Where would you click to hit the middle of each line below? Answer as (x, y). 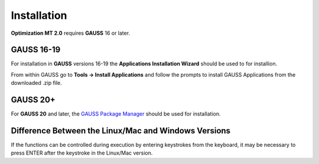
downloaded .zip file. (36, 83)
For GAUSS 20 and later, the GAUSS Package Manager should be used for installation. (116, 114)
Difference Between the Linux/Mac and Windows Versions (121, 131)
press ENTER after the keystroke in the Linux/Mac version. (82, 153)
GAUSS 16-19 (36, 50)
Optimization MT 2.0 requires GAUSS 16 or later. (70, 33)
